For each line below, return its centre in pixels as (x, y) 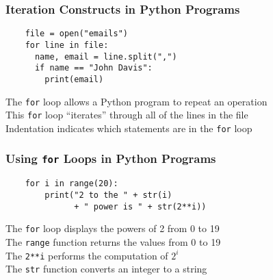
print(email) (74, 79)
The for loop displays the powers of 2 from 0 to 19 (113, 228)
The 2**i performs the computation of (87, 255)
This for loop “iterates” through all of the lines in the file (127, 115)
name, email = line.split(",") (106, 56)
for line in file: (67, 45)
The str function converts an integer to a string (106, 269)
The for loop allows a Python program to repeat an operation (136, 101)
